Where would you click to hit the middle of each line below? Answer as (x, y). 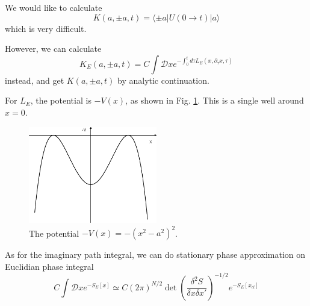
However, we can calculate (53, 48)
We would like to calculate (54, 7)
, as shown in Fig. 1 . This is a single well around (215, 100)
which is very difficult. (46, 28)
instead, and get (35, 80)
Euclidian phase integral (49, 266)
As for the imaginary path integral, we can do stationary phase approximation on (155, 254)
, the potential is (61, 100)
